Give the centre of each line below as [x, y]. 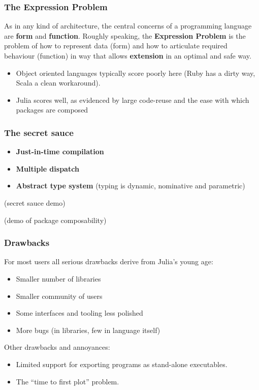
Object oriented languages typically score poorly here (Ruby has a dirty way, [136, 73]
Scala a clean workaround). [58, 83]
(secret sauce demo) [35, 202]
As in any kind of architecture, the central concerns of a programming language [128, 26]
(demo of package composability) [55, 220]
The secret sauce [39, 132]
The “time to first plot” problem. [68, 381]
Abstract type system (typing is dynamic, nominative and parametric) [131, 186]
